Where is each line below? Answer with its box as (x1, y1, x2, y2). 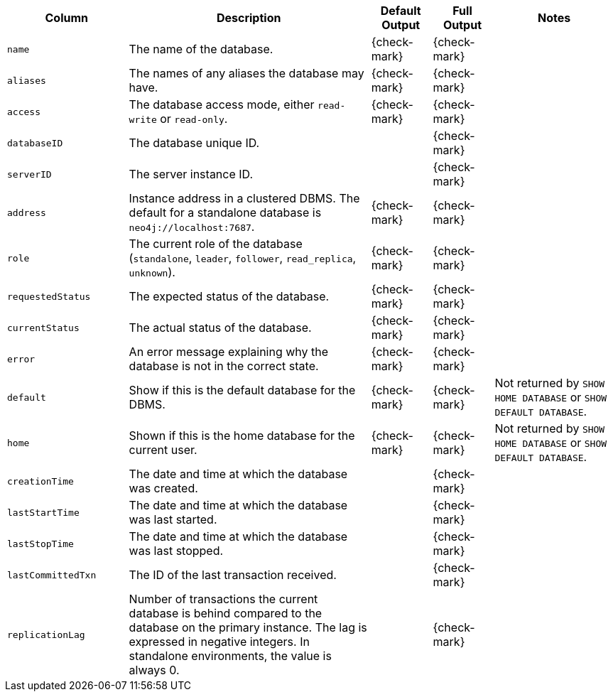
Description (216, 11, 281, 25)
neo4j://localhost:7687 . (129, 220, 255, 234)
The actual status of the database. (129, 320, 312, 335)
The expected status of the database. (129, 289, 330, 303)
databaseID (7, 137, 63, 148)
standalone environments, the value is (129, 649, 332, 663)
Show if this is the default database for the (129, 383, 356, 397)
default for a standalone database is (129, 205, 322, 220)
